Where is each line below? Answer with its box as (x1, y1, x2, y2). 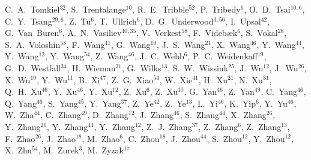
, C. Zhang (40, 108, 81, 121)
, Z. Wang (90, 50, 128, 62)
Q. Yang (5, 96, 37, 109)
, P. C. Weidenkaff (187, 50, 258, 62)
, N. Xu (234, 73, 263, 86)
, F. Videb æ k (187, 26, 238, 39)
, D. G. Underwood (140, 14, 214, 27)
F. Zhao (5, 132, 35, 144)
